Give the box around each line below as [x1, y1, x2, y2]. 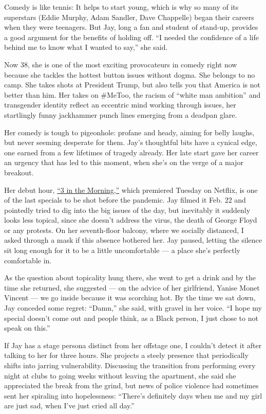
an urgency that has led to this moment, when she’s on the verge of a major [4, 157, 243, 168]
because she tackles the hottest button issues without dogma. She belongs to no [4, 69, 255, 80]
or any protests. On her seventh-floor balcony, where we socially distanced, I [4, 224, 244, 235]
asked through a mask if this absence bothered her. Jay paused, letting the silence [4, 235, 262, 245]
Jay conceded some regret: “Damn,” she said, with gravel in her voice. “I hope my [4, 302, 262, 313]
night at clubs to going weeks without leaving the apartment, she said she [4, 370, 236, 381]
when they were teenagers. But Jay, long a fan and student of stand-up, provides [4, 22, 258, 32]
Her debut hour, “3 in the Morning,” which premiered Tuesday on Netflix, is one [4, 184, 258, 195]
